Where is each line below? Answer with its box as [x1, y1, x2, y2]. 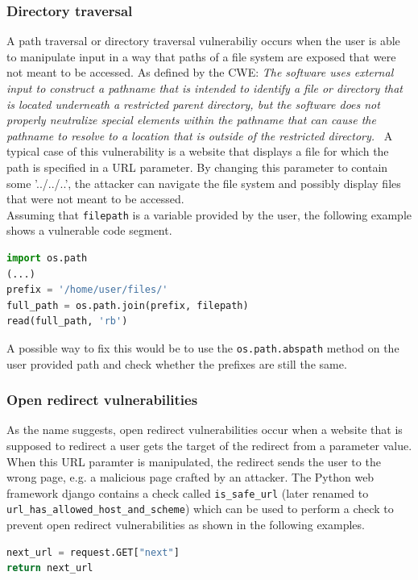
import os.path [6, 252, 88, 264]
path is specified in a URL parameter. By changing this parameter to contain [6, 158, 388, 175]
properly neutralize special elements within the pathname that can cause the [6, 111, 376, 128]
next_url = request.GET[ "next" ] [6, 546, 180, 558]
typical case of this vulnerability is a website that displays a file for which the [6, 143, 389, 160]
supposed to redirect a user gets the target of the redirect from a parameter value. [6, 437, 412, 454]
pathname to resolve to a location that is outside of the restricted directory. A [6, 127, 393, 144]
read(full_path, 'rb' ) [6, 315, 128, 328]
